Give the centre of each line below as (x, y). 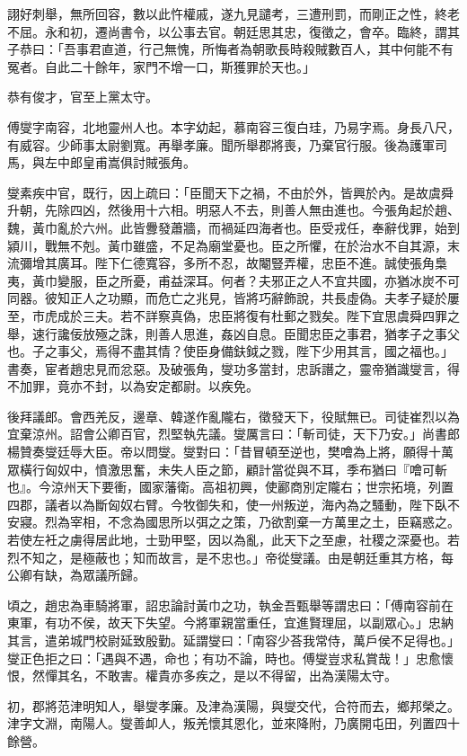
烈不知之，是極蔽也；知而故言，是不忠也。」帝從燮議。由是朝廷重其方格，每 (230, 557)
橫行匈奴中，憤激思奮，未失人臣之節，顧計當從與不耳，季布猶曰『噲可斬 (233, 469)
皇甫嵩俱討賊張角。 (139, 162)
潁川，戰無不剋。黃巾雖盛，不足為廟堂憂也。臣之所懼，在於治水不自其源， (227, 245)
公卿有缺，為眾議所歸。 (76, 575)
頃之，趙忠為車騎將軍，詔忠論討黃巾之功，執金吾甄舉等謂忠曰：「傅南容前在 (230, 605)
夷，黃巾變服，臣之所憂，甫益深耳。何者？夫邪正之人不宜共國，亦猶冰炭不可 (233, 280)
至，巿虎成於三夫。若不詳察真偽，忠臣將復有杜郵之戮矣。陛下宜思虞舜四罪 (227, 315)
